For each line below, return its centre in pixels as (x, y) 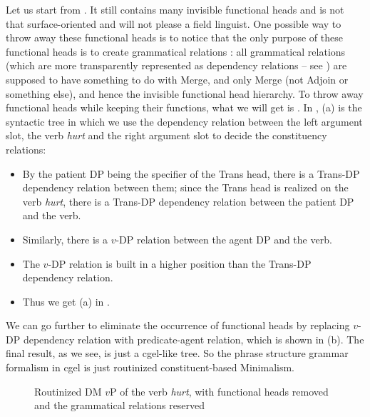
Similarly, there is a (65, 239)
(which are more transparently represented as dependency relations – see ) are (176, 65)
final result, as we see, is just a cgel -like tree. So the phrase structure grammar (177, 353)
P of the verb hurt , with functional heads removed (219, 391)
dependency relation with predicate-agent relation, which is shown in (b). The (194, 339)
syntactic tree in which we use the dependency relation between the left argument (184, 121)
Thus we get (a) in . (66, 301)
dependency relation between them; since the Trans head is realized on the (185, 187)
